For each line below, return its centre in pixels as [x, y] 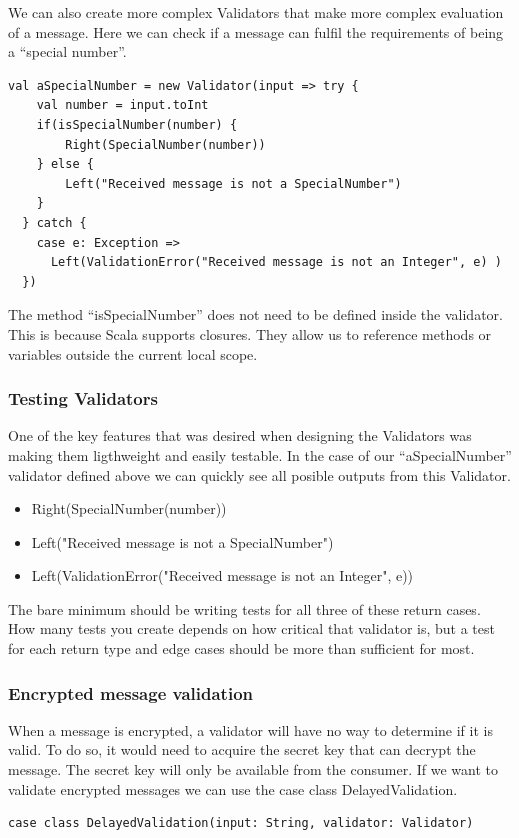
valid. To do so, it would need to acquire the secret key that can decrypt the [242, 749]
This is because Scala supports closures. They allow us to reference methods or [250, 333]
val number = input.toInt [122, 105]
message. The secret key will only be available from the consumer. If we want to [253, 769]
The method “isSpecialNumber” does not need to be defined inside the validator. [255, 314]
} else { [65, 164]
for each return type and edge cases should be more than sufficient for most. [241, 648]
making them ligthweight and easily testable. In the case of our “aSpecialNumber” [260, 454]
